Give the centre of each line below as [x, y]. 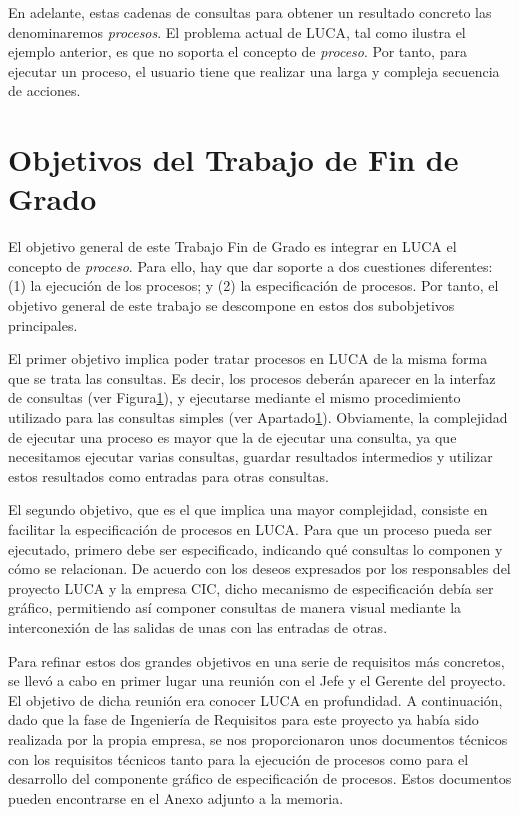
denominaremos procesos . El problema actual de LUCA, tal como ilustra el [237, 31]
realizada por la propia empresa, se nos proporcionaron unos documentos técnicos [258, 738]
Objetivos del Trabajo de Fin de [233, 159]
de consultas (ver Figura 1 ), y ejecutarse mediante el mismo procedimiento [234, 397]
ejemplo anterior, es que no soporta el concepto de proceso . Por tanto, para [237, 51]
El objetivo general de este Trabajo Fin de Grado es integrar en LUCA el [232, 246]
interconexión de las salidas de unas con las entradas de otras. [198, 626]
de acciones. [44, 90]
